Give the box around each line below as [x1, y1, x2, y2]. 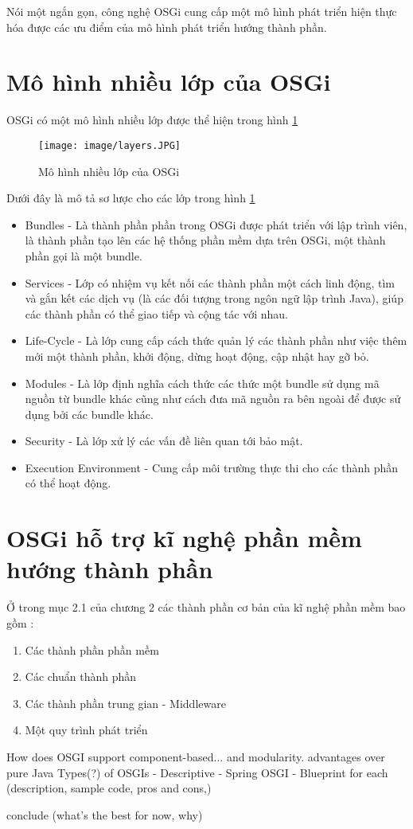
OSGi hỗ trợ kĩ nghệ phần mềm [6, 522, 362, 554]
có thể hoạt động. [25, 475, 111, 491]
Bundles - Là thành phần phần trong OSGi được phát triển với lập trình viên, [25, 216, 407, 233]
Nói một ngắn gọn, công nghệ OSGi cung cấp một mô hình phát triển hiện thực [6, 3, 397, 19]
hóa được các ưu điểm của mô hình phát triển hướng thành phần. [6, 18, 327, 35]
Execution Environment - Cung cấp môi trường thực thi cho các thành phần [25, 459, 399, 475]
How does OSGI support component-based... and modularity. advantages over [6, 748, 385, 764]
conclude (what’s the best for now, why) [6, 806, 203, 823]
